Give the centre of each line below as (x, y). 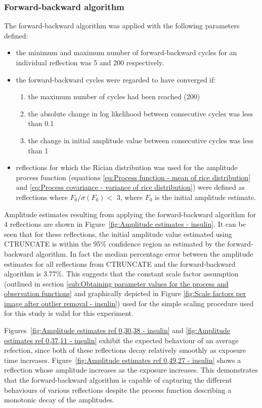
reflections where (42, 197)
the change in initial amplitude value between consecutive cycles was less (141, 140)
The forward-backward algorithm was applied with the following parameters (122, 26)
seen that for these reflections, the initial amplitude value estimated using (118, 234)
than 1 (38, 150)
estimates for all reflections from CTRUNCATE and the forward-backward (120, 263)
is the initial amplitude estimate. (206, 197)
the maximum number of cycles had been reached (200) (114, 96)
